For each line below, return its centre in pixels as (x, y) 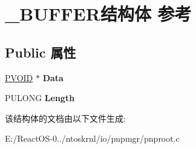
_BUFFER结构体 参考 (98, 14)
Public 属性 (41, 52)
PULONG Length (40, 98)
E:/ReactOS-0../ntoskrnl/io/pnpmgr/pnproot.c (92, 138)
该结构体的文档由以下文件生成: (65, 118)
